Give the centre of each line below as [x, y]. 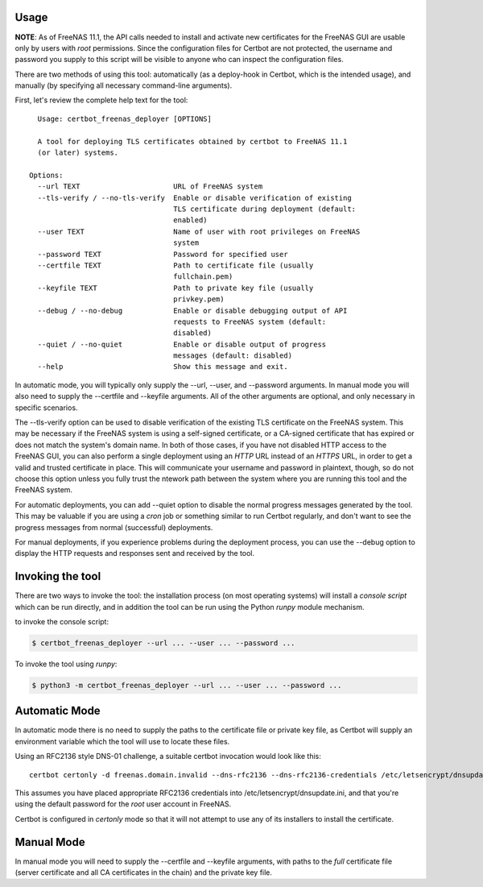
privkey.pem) [199, 299]
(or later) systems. [78, 153]
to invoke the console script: [62, 622]
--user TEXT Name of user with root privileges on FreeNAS [199, 231]
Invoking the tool [58, 576]
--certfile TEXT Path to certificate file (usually [175, 265]
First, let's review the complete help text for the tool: [101, 100]
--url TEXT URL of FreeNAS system [150, 187]
